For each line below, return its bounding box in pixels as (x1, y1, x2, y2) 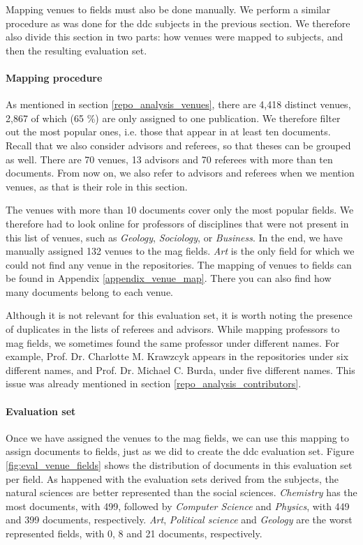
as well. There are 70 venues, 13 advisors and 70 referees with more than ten (6, 151, 333, 166)
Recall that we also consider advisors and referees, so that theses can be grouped (6, 137, 351, 152)
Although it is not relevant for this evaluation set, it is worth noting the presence (6, 308, 353, 322)
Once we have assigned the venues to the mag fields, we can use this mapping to (6, 430, 349, 445)
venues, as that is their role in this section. (6, 179, 188, 193)
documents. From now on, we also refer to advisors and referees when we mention (6, 165, 355, 180)
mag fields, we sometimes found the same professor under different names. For (6, 335, 340, 350)
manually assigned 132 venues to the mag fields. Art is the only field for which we (6, 244, 355, 258)
